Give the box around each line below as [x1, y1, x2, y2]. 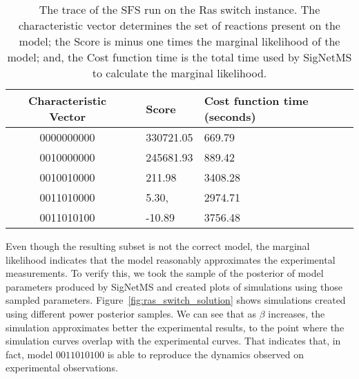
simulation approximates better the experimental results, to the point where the [6, 320, 345, 334]
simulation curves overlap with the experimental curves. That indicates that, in [6, 333, 341, 348]
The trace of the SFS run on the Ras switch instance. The [39, 1, 320, 17]
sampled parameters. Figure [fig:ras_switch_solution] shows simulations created [6, 293, 346, 307]
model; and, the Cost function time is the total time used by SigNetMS [7, 49, 352, 65]
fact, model [6, 347, 53, 361]
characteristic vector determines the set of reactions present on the [19, 17, 340, 33]
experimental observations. [6, 360, 118, 375]
